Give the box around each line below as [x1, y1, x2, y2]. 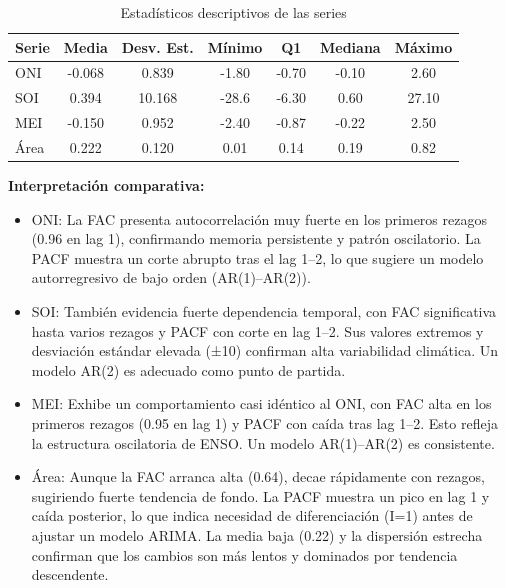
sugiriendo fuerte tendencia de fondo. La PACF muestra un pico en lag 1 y [31, 485, 490, 506]
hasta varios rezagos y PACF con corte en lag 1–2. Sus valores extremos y [31, 320, 484, 341]
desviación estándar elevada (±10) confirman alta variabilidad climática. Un [31, 340, 498, 361]
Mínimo [207, 36, 263, 57]
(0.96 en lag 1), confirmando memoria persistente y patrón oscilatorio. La [31, 228, 481, 249]
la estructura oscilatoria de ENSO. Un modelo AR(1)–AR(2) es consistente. [31, 432, 495, 453]
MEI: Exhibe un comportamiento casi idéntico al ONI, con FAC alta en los [31, 393, 492, 414]
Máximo [394, 36, 453, 57]
